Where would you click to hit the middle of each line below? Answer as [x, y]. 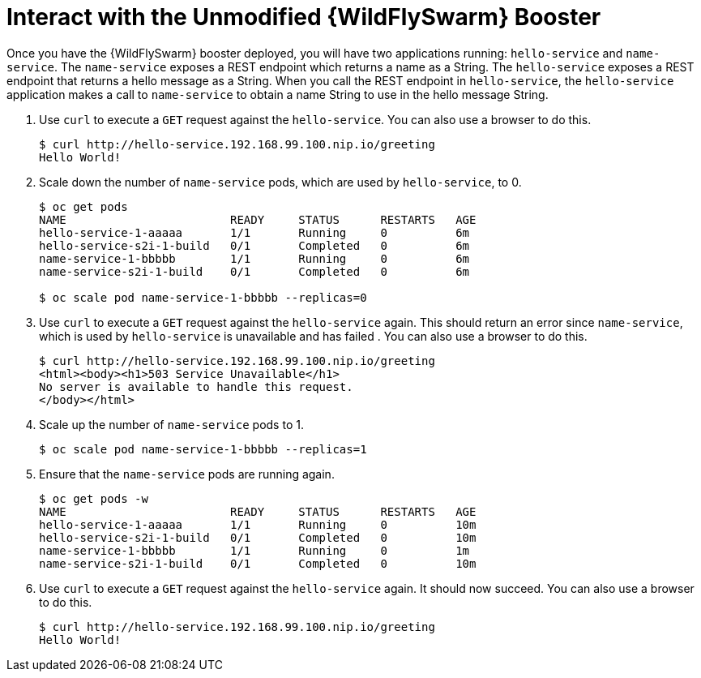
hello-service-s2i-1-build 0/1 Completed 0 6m [254, 245]
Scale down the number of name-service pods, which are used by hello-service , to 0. [280, 182]
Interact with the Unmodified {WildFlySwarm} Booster [304, 17]
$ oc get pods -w [94, 498]
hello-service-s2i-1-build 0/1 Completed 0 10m [258, 537]
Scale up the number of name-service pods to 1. [171, 424]
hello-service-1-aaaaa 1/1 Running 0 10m [258, 524]
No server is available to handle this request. [196, 386]
